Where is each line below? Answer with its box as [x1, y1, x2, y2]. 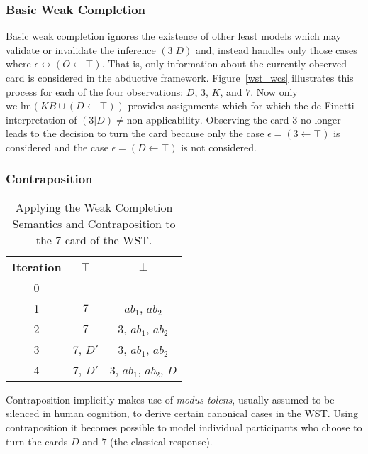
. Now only [250, 84, 298, 99]
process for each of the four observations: [6, 84, 184, 99]
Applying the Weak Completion [15, 198, 173, 215]
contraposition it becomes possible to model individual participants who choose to [6, 419, 362, 434]
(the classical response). [110, 433, 213, 448]
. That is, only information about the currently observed [101, 56, 347, 71]
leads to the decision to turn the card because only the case [6, 126, 264, 141]
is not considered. [181, 139, 257, 154]
